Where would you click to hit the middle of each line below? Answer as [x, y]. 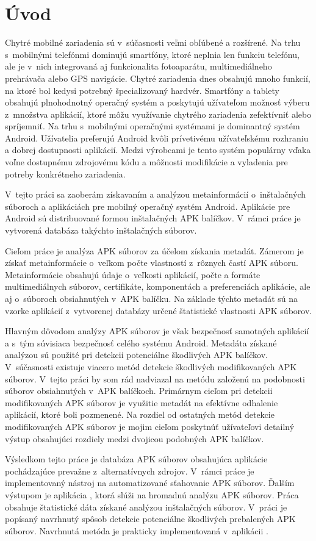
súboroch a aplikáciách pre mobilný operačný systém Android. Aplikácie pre [148, 206]
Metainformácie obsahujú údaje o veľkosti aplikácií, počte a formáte [133, 274]
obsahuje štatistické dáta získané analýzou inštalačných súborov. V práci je [146, 507]
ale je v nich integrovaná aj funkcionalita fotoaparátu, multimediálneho [138, 66]
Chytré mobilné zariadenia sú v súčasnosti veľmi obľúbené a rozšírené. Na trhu [153, 42]
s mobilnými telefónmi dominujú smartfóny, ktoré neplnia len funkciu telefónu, [152, 54]
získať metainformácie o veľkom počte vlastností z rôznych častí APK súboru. [152, 263]
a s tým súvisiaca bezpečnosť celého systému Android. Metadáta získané [141, 342]
